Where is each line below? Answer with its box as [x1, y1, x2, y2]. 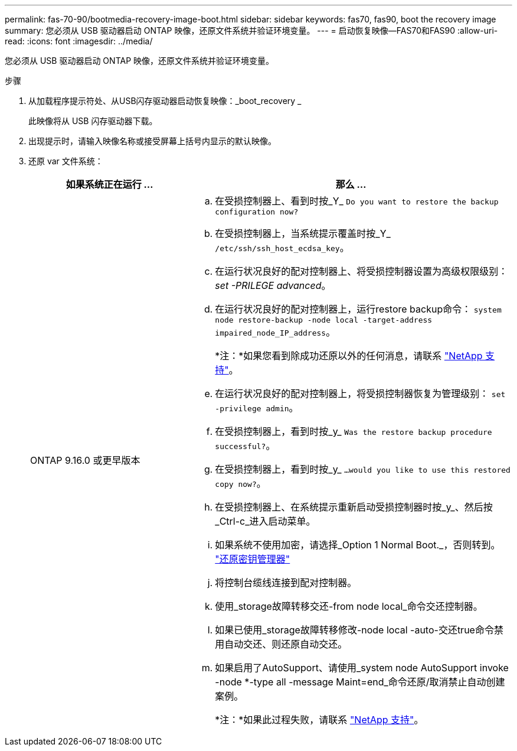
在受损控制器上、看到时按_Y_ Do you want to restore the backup [215, 195, 499, 207]
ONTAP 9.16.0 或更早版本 [30, 454, 140, 466]
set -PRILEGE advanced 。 [215, 279, 331, 291]
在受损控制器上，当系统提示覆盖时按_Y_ [215, 227, 391, 239]
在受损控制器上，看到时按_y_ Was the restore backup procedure [215, 425, 492, 437]
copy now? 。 [215, 477, 266, 489]
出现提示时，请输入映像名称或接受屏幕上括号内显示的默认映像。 [28, 136, 276, 146]
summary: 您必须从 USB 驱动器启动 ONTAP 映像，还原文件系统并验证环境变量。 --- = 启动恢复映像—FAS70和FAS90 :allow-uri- [5, 25, 498, 35]
